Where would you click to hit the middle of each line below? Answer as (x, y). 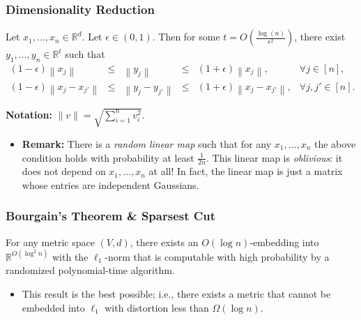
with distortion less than (157, 307)
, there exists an (164, 242)
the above (335, 143)
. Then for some (186, 37)
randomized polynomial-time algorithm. (90, 270)
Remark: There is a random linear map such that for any (147, 143)
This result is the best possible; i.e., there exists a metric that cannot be (176, 294)
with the (70, 256)
